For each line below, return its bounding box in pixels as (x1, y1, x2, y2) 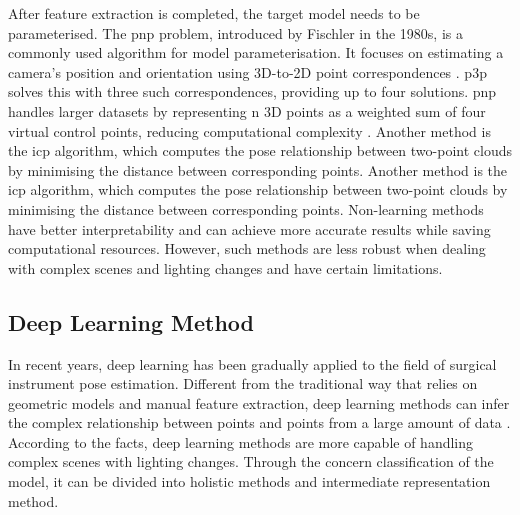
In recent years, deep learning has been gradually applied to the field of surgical (8, 353, 497, 374)
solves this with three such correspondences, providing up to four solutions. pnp (8, 81, 497, 102)
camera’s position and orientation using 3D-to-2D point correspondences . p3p (8, 61, 487, 82)
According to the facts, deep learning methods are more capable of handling (8, 431, 474, 452)
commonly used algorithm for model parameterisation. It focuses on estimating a (8, 42, 504, 63)
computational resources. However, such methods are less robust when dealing (8, 238, 486, 259)
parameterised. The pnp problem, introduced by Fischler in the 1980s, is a (8, 22, 463, 43)
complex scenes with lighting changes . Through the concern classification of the (8, 451, 494, 472)
